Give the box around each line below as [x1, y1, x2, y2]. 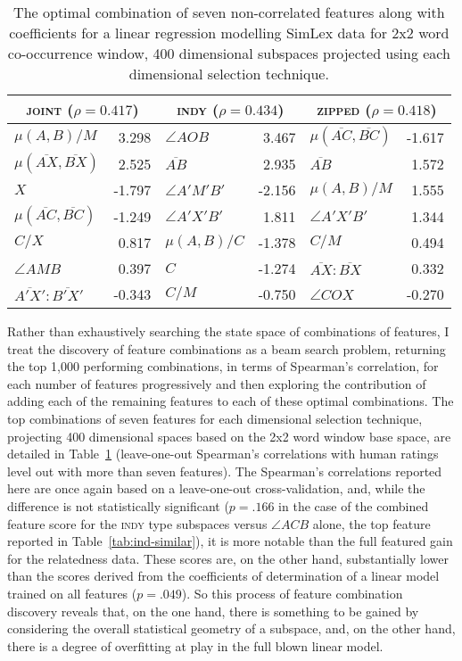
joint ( [26, 99, 74, 120]
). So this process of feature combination [181, 583, 403, 602]
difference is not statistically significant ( [7, 496, 229, 515]
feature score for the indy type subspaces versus [7, 514, 268, 533]
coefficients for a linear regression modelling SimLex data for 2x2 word [9, 22, 450, 43]
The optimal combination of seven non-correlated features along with [13, 2, 445, 22]
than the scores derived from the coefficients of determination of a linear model [7, 566, 440, 585]
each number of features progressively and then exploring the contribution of [7, 374, 426, 392]
